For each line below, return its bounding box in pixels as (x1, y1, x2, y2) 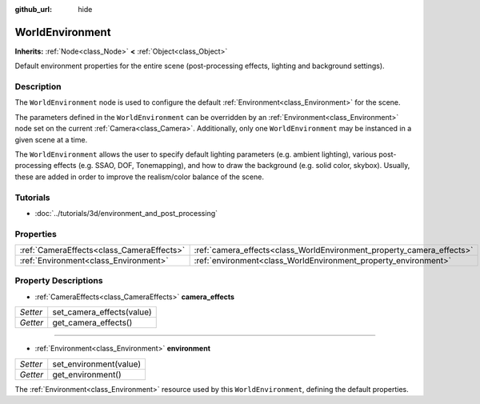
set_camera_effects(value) (52, 306, 152, 318)
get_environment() (52, 369, 122, 380)
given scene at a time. (14, 134, 88, 144)
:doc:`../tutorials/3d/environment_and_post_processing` (34, 208, 218, 218)
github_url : (14, 5, 52, 14)
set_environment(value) (52, 358, 142, 370)
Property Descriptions (14, 275, 103, 286)
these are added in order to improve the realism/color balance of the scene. (14, 172, 264, 182)
